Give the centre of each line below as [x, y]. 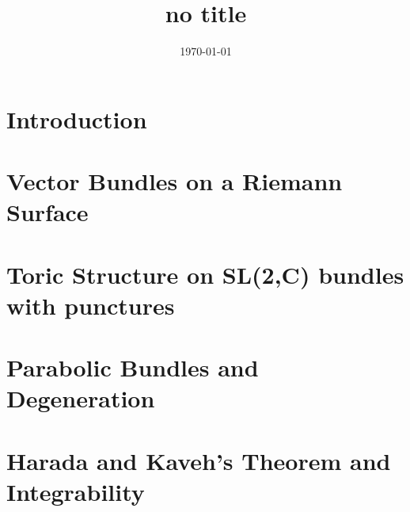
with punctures [91, 305]
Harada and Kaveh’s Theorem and [199, 460]
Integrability [76, 491]
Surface [47, 212]
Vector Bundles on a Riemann [175, 181]
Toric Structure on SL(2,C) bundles [205, 274]
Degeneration [81, 398]
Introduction [77, 118]
